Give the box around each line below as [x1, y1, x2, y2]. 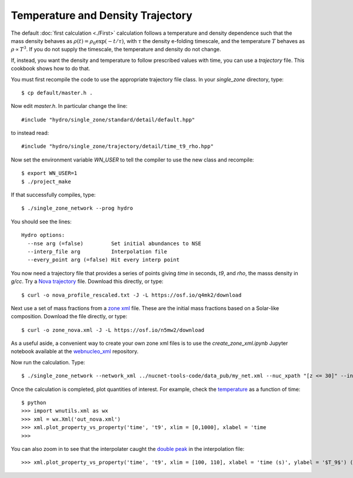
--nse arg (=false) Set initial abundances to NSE [27, 240, 201, 247]
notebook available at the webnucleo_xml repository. [11, 348, 139, 355]
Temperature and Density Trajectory [11, 9, 192, 22]
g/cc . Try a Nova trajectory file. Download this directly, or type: [11, 278, 164, 285]
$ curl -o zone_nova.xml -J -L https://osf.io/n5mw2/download [21, 327, 205, 333]
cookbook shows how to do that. [11, 65, 91, 72]
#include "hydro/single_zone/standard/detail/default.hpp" [21, 116, 195, 123]
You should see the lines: [11, 218, 72, 225]
